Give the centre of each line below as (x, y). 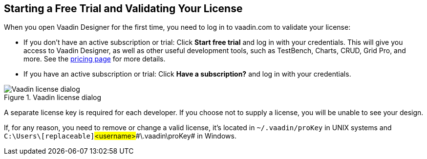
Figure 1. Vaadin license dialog (53, 98)
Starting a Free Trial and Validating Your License (123, 9)
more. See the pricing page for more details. (95, 59)
